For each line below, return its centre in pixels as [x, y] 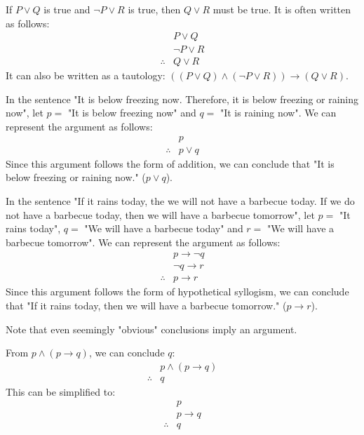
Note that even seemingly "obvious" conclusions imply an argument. [151, 329]
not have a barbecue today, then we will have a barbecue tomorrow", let [160, 214]
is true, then [154, 9]
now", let [25, 113]
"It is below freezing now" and [132, 113]
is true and [67, 9]
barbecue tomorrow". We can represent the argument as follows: [143, 242]
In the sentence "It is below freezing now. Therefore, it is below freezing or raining [182, 99]
